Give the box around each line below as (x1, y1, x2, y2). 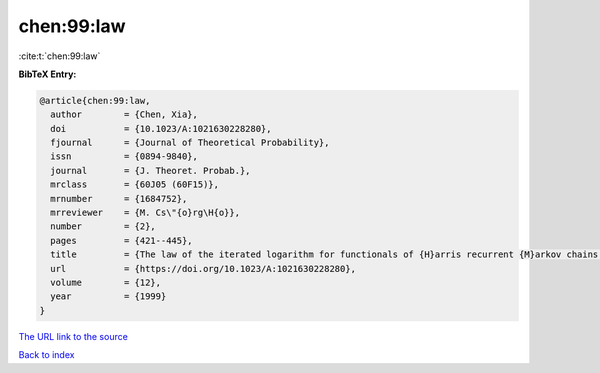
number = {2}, (50, 221, 157, 232)
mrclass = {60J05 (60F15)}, (50, 179, 220, 190)
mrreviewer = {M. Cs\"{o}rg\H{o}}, (50, 207, 240, 219)
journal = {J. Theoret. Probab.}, (50, 165, 251, 176)
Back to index (18, 349, 75, 361)
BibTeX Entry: (18, 68, 77, 80)
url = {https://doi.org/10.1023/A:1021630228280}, (50, 263, 357, 274)
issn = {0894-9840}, (50, 151, 199, 162)
